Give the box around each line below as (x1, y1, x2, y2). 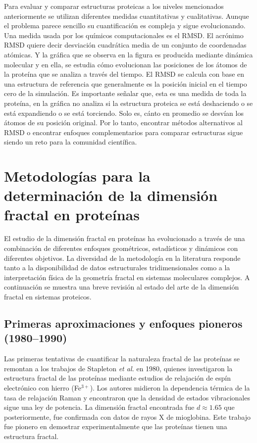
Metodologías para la (4, 166, 151, 186)
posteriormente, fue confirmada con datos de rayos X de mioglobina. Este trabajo (4, 411, 251, 422)
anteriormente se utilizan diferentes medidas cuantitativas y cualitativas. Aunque (4, 10, 249, 21)
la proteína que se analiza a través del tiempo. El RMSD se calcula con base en (4, 69, 245, 79)
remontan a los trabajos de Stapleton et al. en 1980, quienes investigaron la (4, 363, 233, 373)
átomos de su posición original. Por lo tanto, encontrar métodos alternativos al (4, 117, 243, 128)
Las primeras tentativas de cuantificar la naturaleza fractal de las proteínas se (4, 353, 240, 364)
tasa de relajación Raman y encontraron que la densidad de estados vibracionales (4, 392, 250, 402)
